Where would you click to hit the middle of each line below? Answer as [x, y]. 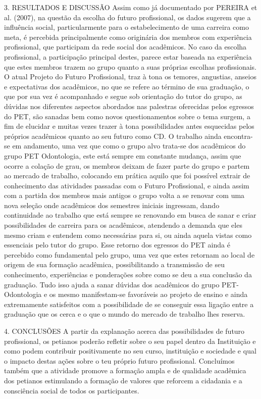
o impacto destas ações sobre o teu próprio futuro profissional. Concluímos [119, 360]
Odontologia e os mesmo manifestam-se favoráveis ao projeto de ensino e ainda [126, 294]
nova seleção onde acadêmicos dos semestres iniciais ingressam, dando [112, 205]
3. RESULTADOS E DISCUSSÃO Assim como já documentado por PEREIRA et [131, 7]
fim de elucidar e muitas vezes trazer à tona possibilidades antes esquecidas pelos [129, 126]
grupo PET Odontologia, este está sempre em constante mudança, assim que [123, 155]
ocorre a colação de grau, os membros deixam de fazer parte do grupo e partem [127, 165]
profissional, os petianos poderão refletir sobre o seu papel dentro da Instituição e [130, 341]
